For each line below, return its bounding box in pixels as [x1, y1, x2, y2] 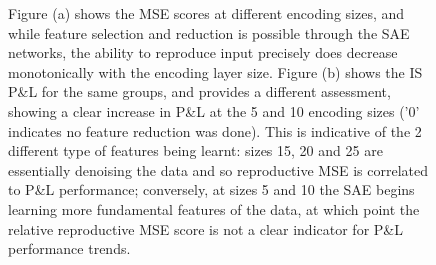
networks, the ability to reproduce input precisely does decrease [8, 42, 398, 63]
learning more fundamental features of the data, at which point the [8, 198, 420, 219]
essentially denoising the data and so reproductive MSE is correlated [8, 159, 428, 180]
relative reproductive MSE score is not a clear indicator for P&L [8, 218, 403, 239]
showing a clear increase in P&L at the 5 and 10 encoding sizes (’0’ [8, 100, 420, 121]
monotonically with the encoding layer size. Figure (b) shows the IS [8, 61, 423, 82]
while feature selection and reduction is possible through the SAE [8, 22, 410, 43]
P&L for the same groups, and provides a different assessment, [8, 81, 391, 102]
